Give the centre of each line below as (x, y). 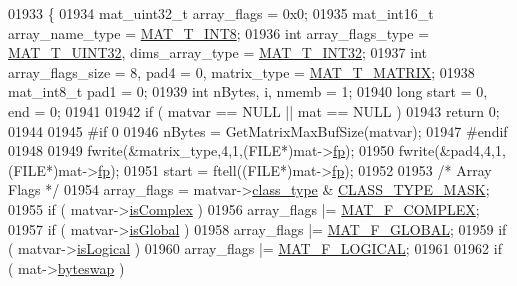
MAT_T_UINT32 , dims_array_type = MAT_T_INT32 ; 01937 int (218, 52)
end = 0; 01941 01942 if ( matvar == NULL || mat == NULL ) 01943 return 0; (254, 110)
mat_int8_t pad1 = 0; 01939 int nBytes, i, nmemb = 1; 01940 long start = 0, (248, 91)
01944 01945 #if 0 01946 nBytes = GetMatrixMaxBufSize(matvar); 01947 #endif (258, 130)
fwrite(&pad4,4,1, (452, 150)
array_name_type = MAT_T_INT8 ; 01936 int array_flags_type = (219, 32)
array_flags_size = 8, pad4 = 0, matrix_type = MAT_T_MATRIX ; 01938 (241, 71)
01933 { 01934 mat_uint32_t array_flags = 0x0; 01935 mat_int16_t (221, 13)
